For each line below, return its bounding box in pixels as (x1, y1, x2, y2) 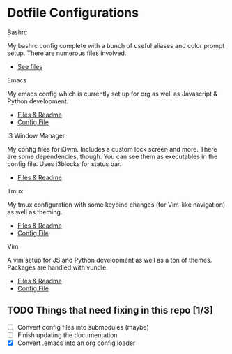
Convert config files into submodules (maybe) (17, 323, 150, 331)
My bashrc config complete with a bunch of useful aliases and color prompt (7, 41, 225, 50)
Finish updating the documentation (17, 330, 118, 339)
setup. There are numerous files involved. (7, 49, 127, 57)
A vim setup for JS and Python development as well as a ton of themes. (7, 256, 212, 264)
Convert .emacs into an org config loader (17, 339, 136, 347)
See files (17, 62, 43, 71)
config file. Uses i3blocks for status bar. (7, 159, 122, 168)
